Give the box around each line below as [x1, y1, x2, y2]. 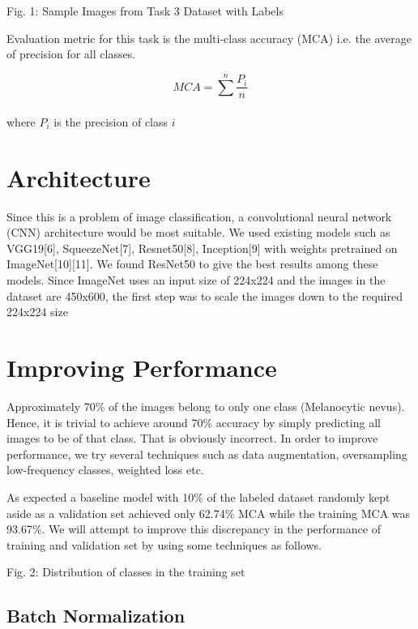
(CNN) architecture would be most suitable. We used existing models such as [6, 224, 390, 241]
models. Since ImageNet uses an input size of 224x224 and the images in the [6, 272, 386, 289]
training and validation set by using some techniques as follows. [6, 536, 322, 553]
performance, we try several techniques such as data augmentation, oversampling [6, 445, 407, 462]
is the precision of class [53, 113, 168, 130]
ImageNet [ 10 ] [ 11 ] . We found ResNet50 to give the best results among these [6, 255, 378, 272]
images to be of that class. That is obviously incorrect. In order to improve [6, 430, 378, 447]
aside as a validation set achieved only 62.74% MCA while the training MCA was [6, 504, 411, 521]
